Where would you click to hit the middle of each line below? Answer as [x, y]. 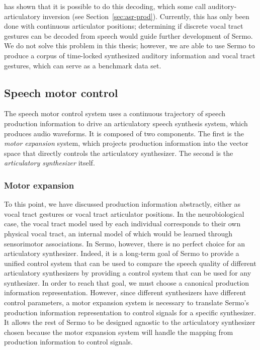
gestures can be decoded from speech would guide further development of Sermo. [128, 35]
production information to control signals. [68, 342]
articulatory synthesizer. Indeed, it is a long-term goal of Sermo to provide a [122, 253]
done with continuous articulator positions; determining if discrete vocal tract [124, 26]
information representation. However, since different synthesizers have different [125, 292]
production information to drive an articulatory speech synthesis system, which [126, 123]
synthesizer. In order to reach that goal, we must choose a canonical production [126, 282]
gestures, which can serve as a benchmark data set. [83, 65]
